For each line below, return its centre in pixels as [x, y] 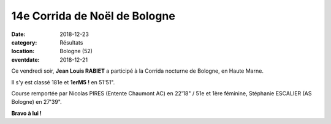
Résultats [71, 42]
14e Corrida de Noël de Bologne [93, 16]
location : [23, 51]
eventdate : [25, 60]
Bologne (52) [76, 51]
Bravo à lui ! [27, 113]
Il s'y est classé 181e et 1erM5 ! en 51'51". [63, 82]
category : [24, 42]
